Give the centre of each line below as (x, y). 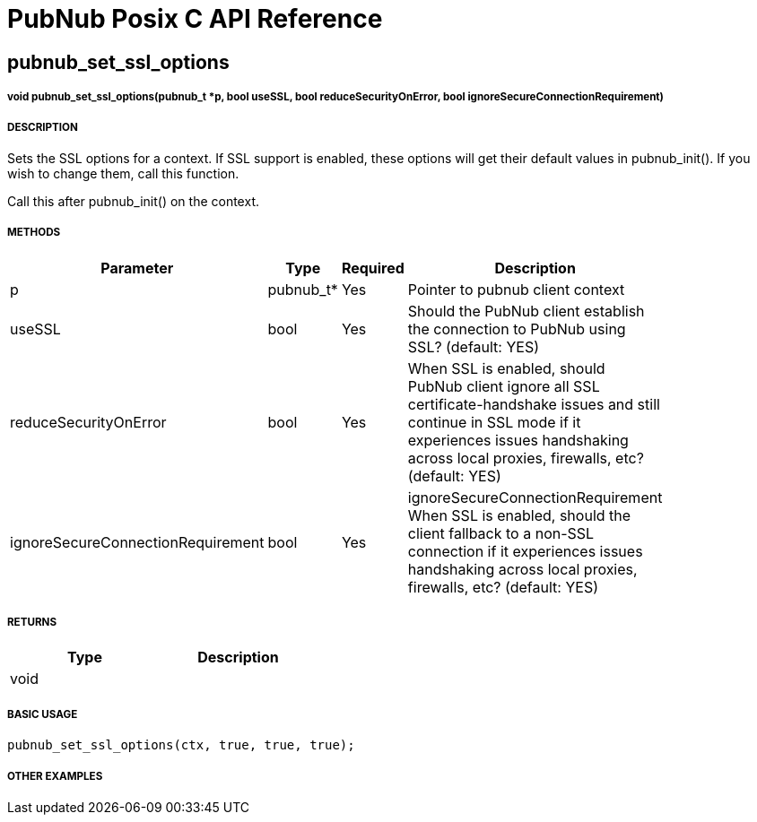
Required (373, 268)
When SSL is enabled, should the (519, 515)
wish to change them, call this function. (123, 173)
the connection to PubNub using (517, 329)
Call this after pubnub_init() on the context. (133, 201)
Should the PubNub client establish (526, 311)
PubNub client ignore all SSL (504, 386)
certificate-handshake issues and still (534, 404)
